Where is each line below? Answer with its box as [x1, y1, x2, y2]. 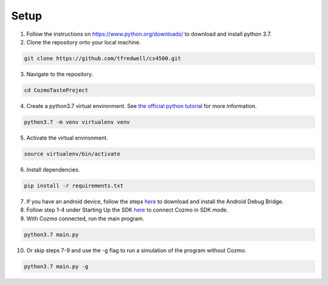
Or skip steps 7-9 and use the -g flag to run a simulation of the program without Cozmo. [26, 246, 247, 254]
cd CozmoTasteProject [24, 87, 89, 93]
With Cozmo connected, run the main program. [26, 215, 145, 222]
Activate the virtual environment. [26, 134, 109, 141]
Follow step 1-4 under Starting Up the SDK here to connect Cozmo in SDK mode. [26, 206, 228, 213]
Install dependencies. [26, 166, 80, 173]
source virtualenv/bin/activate [24, 150, 121, 157]
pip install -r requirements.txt [24, 182, 124, 189]
